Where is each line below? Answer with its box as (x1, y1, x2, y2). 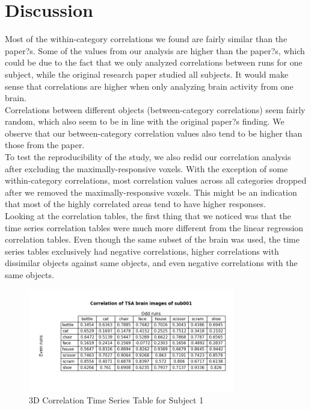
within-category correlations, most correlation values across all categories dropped (5, 174, 307, 187)
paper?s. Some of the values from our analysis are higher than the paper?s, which (5, 44, 305, 57)
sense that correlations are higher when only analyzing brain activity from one (5, 79, 294, 92)
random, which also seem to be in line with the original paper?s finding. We (5, 115, 285, 128)
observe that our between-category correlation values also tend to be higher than (5, 126, 303, 139)
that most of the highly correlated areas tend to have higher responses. (5, 197, 266, 210)
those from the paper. (5, 138, 85, 151)
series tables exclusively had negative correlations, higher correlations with (5, 244, 279, 257)
